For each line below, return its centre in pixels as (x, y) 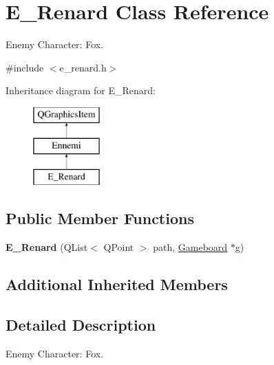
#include (25, 67)
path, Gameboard (190, 247)
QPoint (119, 247)
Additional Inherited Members (117, 284)
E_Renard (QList (47, 247)
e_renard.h (83, 67)
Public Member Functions (100, 218)
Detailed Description (81, 324)
